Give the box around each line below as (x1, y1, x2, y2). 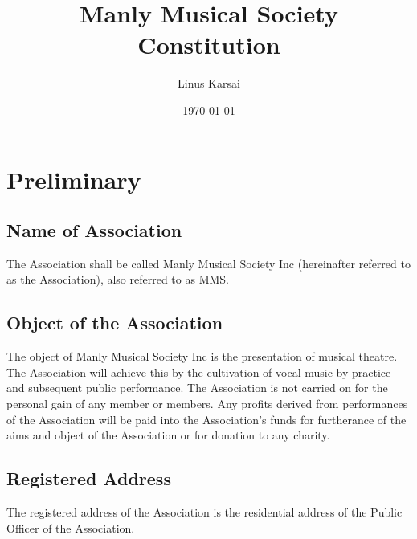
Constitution (137, 28, 280, 61)
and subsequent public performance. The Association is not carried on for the (6, 379, 388, 396)
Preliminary (6, 162, 141, 195)
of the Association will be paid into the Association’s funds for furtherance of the (6, 410, 407, 427)
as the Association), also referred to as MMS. (6, 271, 229, 288)
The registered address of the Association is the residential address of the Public (6, 504, 403, 521)
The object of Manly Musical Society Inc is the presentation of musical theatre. (6, 348, 398, 365)
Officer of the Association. (6, 519, 135, 536)
